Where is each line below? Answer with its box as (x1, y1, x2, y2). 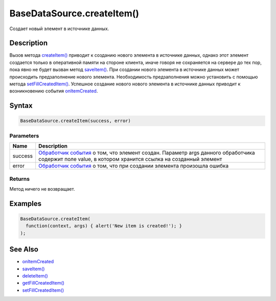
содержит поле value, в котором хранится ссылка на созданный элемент (38, 156, 222, 163)
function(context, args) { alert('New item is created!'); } (26, 223, 182, 229)
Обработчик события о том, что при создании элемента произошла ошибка (38, 163, 229, 170)
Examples (9, 199, 42, 208)
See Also (9, 245, 38, 254)
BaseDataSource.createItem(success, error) (20, 118, 131, 124)
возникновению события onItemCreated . (9, 88, 98, 94)
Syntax (9, 101, 33, 110)
